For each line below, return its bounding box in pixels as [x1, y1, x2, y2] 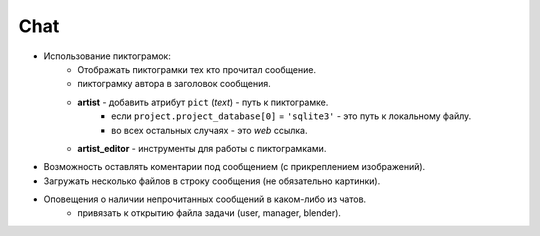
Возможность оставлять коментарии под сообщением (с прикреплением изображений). [43, 161, 426, 173]
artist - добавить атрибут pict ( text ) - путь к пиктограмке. [77, 96, 329, 108]
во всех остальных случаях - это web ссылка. [111, 124, 308, 136]
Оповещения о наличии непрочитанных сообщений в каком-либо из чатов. [43, 193, 367, 205]
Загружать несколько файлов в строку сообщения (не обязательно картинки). [43, 175, 381, 187]
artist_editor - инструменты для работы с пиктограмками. [77, 142, 327, 154]
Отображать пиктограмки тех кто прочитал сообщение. [77, 63, 317, 75]
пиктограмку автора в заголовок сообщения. [77, 78, 272, 90]
